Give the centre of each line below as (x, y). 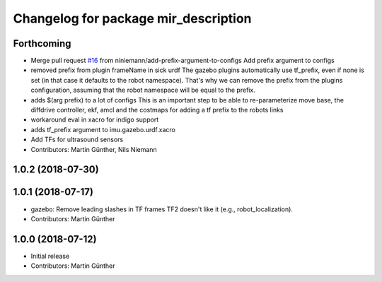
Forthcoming (42, 43)
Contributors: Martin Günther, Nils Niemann (94, 149)
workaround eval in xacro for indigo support (95, 119)
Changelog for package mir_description (132, 18)
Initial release (50, 256)
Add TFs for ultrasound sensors (77, 140)
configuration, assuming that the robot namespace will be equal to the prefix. (143, 90)
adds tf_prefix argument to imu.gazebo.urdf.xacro (103, 129)
